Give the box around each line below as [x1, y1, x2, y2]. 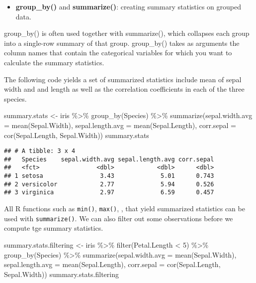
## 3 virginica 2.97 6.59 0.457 [4, 189, 214, 196]
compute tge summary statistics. [4, 223, 103, 233]
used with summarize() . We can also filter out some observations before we [4, 213, 233, 223]
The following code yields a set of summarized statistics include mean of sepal [4, 74, 242, 84]
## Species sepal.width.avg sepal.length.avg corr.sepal [4, 155, 214, 163]
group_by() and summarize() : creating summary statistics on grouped [15, 1, 241, 11]
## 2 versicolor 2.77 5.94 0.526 [4, 180, 214, 188]
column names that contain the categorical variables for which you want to [4, 47, 232, 58]
